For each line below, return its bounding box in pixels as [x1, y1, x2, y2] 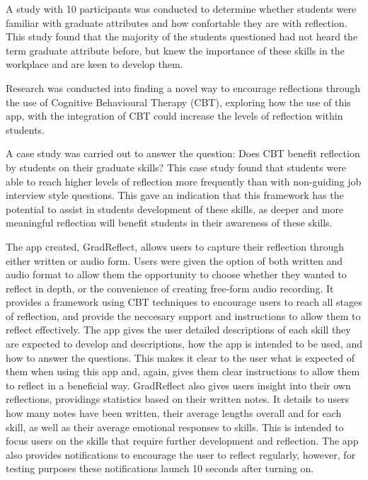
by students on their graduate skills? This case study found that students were [6, 159, 347, 174]
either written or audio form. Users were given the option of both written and [6, 253, 343, 268]
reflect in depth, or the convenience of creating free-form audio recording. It [6, 280, 334, 295]
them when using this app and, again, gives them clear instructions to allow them [6, 364, 360, 379]
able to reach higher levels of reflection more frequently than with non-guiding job [6, 173, 362, 188]
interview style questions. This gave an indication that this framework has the [6, 188, 344, 202]
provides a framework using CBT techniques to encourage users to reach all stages [6, 295, 362, 309]
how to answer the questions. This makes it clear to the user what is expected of [6, 350, 355, 365]
